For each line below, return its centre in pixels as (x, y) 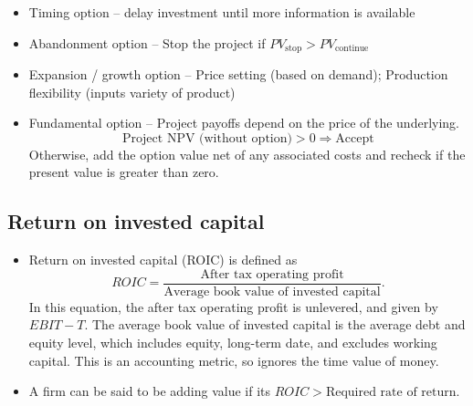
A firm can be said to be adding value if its (150, 391)
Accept (355, 138)
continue (352, 49)
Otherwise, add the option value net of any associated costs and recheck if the (247, 154)
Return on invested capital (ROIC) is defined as (163, 260)
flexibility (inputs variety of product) (132, 92)
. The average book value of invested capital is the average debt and (275, 324)
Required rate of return (391, 393)
